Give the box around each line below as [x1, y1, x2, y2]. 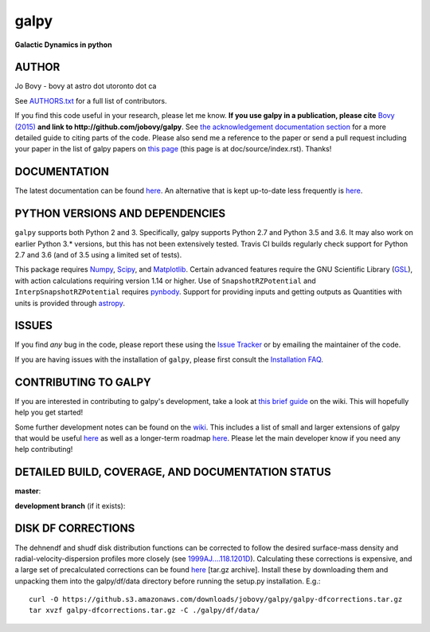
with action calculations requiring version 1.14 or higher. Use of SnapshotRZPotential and [14, 276, 316, 285]
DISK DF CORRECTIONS [14, 522, 135, 536]
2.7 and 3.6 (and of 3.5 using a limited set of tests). [14, 250, 182, 259]
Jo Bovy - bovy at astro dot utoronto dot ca [14, 81, 157, 91]
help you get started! [14, 407, 84, 418]
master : [14, 486, 41, 496]
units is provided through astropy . [14, 298, 125, 308]
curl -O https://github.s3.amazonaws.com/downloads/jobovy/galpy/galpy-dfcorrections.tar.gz [29, 595, 403, 604]
